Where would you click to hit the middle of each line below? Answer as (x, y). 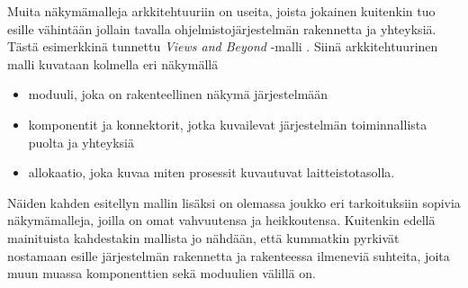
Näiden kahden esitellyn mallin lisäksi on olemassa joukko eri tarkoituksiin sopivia (234, 202)
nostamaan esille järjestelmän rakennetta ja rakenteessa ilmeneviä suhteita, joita (229, 255)
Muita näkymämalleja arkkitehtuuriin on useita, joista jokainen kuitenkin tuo (221, 11)
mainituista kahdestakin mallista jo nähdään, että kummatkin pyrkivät (203, 237)
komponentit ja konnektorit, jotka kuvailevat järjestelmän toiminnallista (228, 124)
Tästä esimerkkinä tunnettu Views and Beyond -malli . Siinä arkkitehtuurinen (223, 46)
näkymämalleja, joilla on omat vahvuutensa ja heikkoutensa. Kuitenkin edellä (221, 220)
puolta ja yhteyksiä (81, 142)
